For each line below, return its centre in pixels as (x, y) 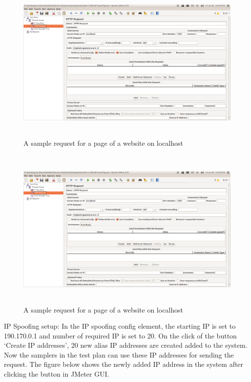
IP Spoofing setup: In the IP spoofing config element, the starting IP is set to (120, 326)
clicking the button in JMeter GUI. (57, 374)
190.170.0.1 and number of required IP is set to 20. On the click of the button (120, 335)
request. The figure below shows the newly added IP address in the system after (124, 364)
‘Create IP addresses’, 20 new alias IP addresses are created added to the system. (126, 345)
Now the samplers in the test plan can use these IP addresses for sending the (119, 354)
